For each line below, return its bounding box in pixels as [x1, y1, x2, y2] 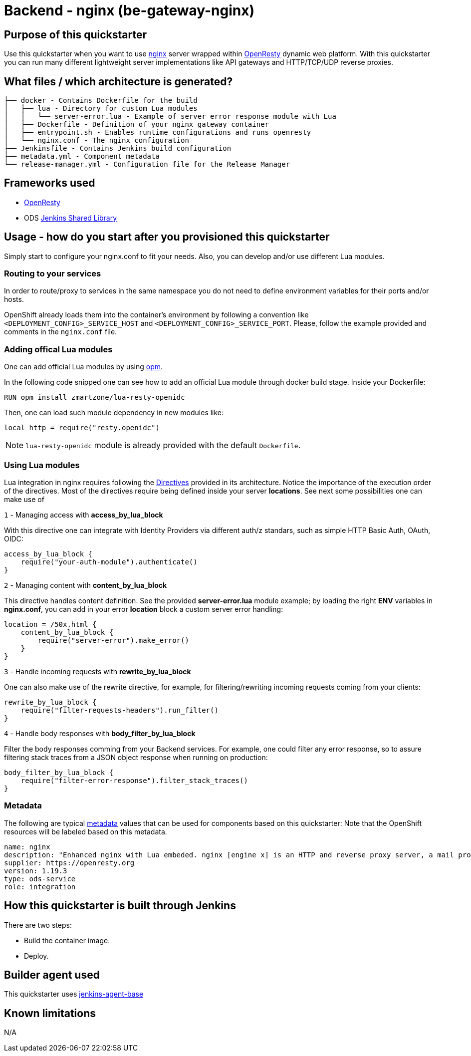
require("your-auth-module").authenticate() [20, 557, 198, 566]
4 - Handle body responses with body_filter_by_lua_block [4, 729, 196, 738]
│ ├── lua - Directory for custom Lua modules [4, 104, 198, 113]
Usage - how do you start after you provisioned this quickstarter [4, 231, 330, 244]
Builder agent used [4, 968, 100, 981]
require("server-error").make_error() [37, 636, 189, 644]
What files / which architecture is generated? [4, 75, 233, 88]
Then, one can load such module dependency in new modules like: [4, 408, 224, 417]
